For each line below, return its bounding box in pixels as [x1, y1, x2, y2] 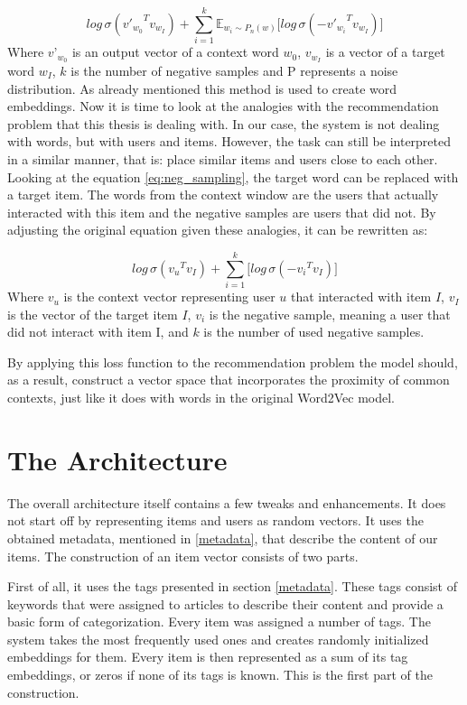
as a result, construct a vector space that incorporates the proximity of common [7, 370, 450, 389]
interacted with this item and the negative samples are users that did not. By [7, 202, 436, 221]
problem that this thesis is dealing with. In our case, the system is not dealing [7, 114, 440, 133]
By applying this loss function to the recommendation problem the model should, [7, 352, 458, 371]
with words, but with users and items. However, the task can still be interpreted [7, 132, 452, 151]
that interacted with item [291, 287, 432, 306]
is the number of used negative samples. [203, 322, 425, 341]
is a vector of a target [325, 42, 445, 61]
